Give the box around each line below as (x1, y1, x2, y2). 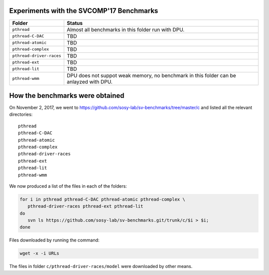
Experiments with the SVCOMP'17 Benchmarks (9, 6, 158, 15)
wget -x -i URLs (19, 251, 60, 257)
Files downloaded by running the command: (9, 237, 100, 243)
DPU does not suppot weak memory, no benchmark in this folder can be (66, 72, 236, 79)
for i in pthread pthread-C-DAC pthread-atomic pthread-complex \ (19, 196, 185, 202)
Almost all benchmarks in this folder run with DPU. (66, 26, 185, 33)
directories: (9, 111, 33, 117)
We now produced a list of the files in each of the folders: (9, 183, 127, 189)
